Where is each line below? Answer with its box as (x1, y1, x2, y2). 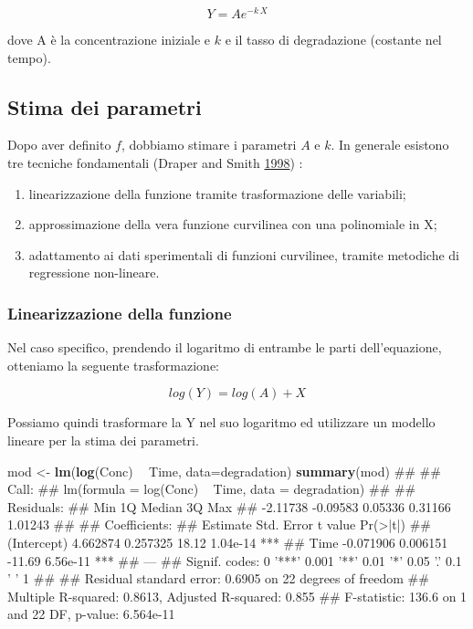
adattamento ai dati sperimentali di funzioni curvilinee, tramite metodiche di (28, 245, 459, 264)
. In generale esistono (331, 135, 449, 154)
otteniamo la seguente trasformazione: (7, 355, 219, 374)
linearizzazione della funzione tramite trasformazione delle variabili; (28, 183, 406, 203)
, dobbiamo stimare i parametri (121, 135, 297, 154)
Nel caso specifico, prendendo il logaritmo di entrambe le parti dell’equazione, (7, 338, 442, 357)
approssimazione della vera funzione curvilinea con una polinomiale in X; (28, 215, 437, 234)
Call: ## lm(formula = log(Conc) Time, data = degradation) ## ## (7, 479, 416, 498)
